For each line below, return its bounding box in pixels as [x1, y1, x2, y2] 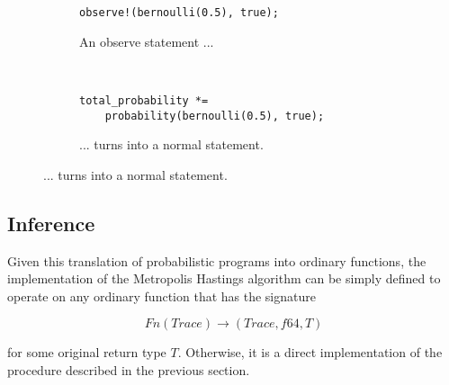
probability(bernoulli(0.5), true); [104, 109, 325, 122]
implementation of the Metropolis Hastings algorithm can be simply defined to [7, 269, 441, 288]
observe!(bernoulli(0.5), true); [79, 6, 279, 19]
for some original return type [7, 343, 166, 362]
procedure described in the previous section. [7, 360, 250, 379]
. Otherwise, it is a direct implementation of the [177, 343, 443, 362]
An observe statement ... [79, 31, 214, 50]
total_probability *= [79, 94, 209, 107]
